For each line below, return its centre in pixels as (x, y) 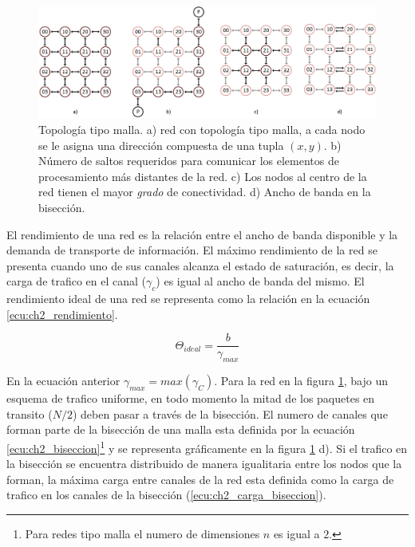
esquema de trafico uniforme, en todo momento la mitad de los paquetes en (191, 398)
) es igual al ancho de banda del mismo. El (260, 281)
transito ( (30, 413)
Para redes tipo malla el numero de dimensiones (142, 533)
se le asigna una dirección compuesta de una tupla (161, 145)
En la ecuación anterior (63, 381)
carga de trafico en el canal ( (77, 281)
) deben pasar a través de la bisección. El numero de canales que (230, 413)
